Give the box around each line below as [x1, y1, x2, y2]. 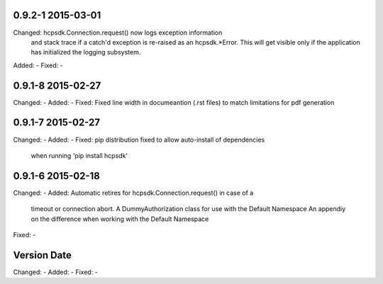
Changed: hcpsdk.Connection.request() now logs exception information [13, 28, 223, 37]
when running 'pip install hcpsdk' [30, 151, 128, 159]
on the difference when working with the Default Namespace [30, 215, 209, 223]
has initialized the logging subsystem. [30, 48, 141, 57]
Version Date [13, 249, 72, 261]
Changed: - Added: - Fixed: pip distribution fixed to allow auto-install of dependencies [13, 135, 265, 144]
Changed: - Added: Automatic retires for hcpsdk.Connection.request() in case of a [13, 188, 254, 197]
